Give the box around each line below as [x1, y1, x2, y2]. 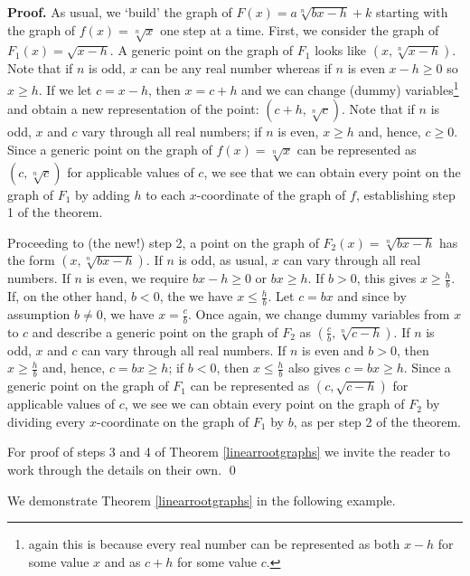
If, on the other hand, [7, 287, 127, 306]
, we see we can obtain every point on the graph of [124, 394, 405, 413]
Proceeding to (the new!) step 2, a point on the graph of [7, 232, 319, 251]
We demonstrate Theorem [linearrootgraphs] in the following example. [7, 490, 396, 509]
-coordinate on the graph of [97, 411, 249, 430]
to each [146, 184, 186, 203]
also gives [287, 358, 341, 377]
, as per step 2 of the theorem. [293, 411, 461, 430]
